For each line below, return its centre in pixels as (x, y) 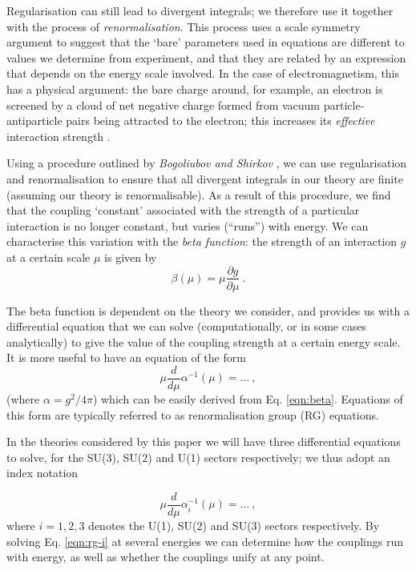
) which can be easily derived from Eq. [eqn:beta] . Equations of (248, 399)
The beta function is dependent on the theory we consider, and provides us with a (208, 310)
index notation (42, 473)
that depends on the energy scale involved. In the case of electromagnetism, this (203, 73)
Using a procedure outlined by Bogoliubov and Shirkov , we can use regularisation (207, 163)
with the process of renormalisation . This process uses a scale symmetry (184, 26)
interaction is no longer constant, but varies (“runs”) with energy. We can (188, 225)
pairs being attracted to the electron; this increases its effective (220, 120)
